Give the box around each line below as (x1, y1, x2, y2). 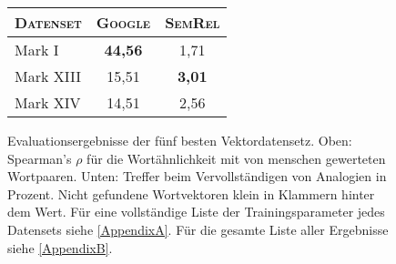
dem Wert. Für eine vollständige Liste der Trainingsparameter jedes (7, 202, 385, 221)
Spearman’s (7, 148, 72, 168)
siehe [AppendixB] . (7, 238, 113, 257)
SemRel (165, 12, 220, 33)
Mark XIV (15, 92, 81, 113)
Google (96, 12, 151, 33)
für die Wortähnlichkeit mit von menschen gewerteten (86, 148, 386, 168)
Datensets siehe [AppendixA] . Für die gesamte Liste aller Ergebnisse (7, 219, 389, 239)
